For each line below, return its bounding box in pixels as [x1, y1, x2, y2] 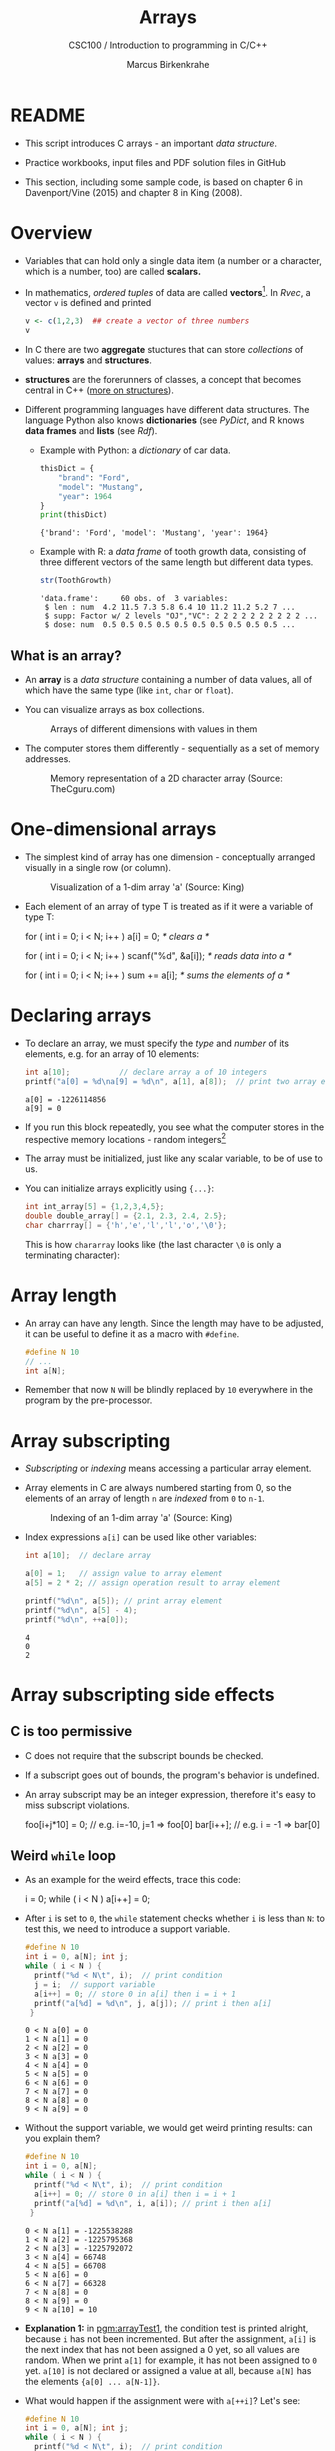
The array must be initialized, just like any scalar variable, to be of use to [24, 1152, 323, 1165]
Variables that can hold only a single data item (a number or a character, [24, 254, 323, 266]
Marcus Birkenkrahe [126, 58, 210, 70]
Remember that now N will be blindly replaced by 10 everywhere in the [24, 1384, 313, 1396]
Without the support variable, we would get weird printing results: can [24, 2122, 313, 2134]
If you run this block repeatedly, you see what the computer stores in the [24, 1121, 325, 1133]
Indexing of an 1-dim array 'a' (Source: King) [49, 1512, 233, 1524]
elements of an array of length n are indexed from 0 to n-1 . [24, 1492, 265, 1505]
